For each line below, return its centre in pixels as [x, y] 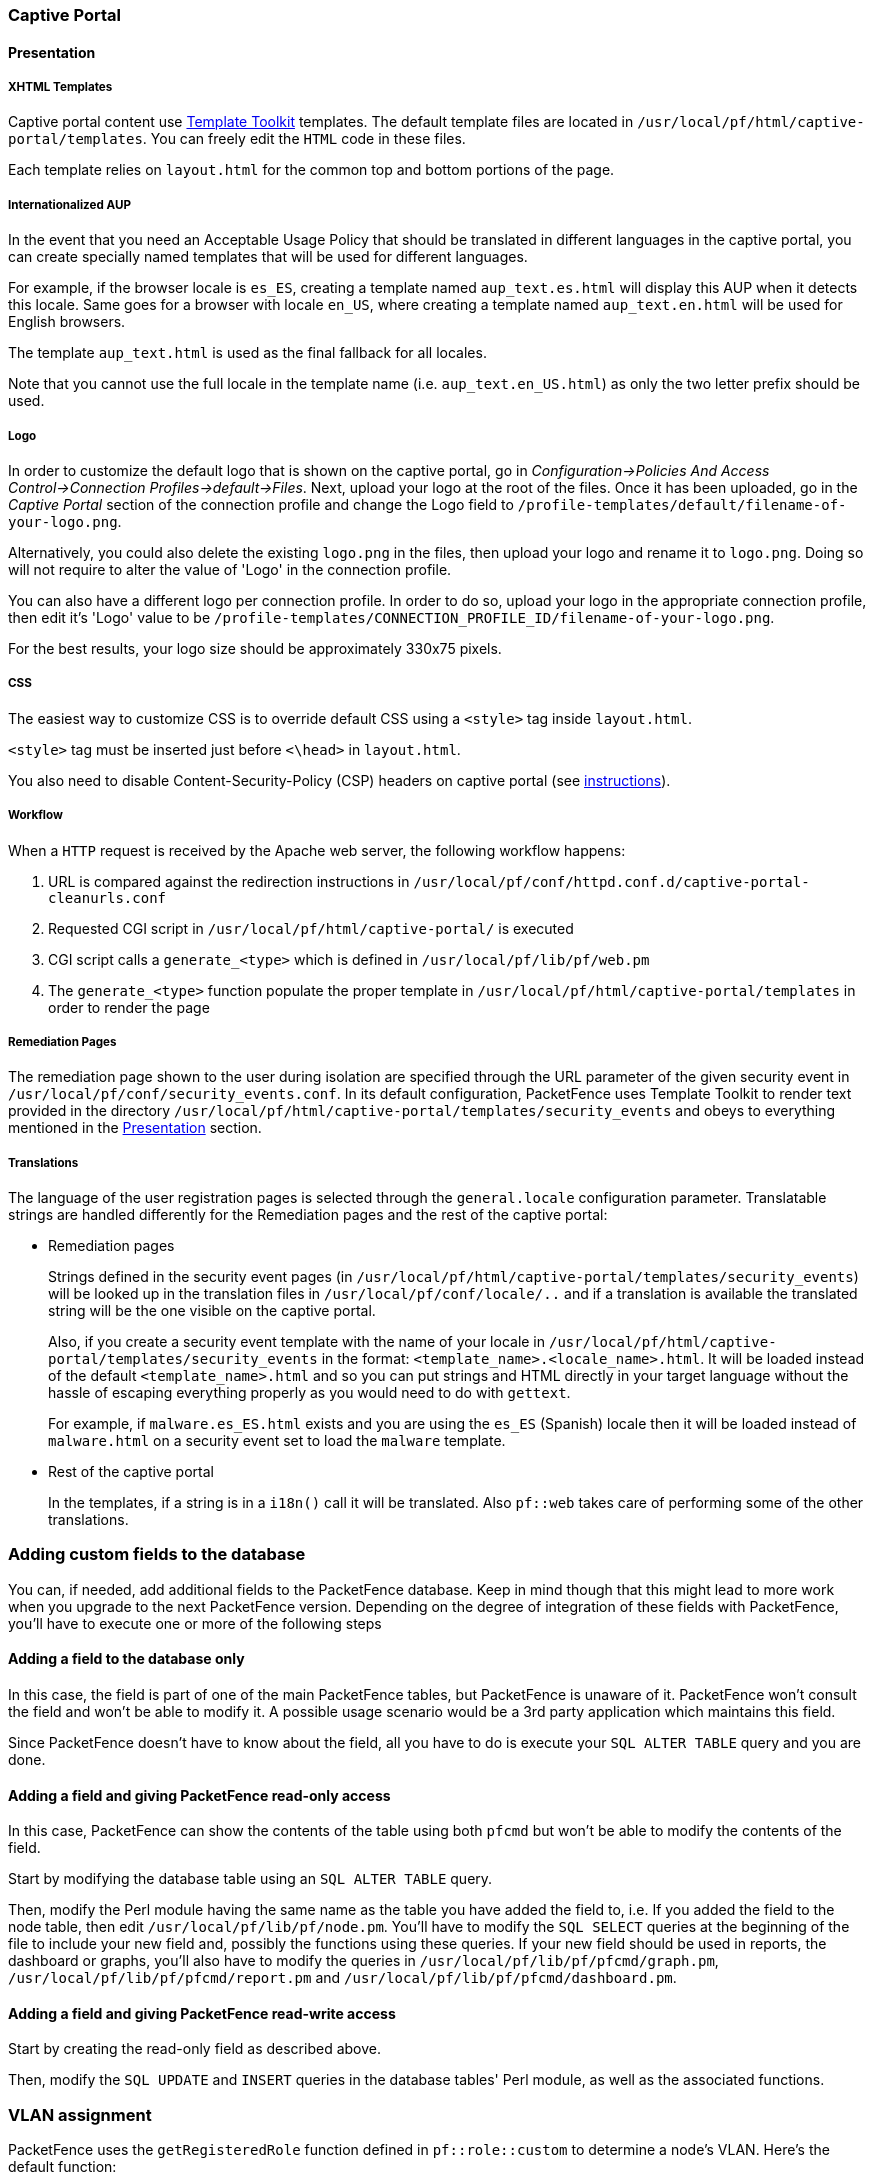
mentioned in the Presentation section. [135, 1128]
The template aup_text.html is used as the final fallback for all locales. [247, 353]
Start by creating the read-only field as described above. [194, 2049]
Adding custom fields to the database [157, 1554]
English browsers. [67, 322]
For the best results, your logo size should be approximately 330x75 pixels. [255, 648]
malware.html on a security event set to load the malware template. [277, 1441]
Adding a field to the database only [126, 1659]
